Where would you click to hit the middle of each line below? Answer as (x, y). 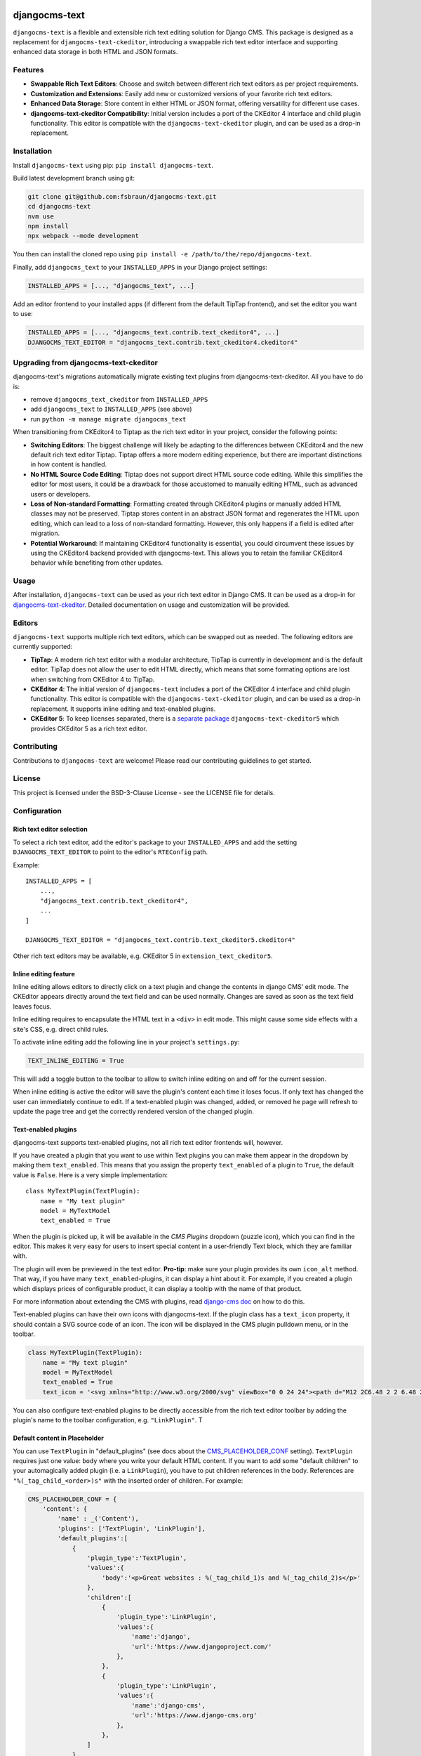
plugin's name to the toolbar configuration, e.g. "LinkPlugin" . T (108, 1420)
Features (28, 70)
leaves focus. (32, 1006)
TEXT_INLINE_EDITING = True (76, 1061)
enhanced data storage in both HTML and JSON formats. (95, 52)
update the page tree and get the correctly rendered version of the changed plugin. (133, 1112)
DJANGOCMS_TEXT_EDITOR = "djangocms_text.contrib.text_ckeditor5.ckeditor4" (161, 940)
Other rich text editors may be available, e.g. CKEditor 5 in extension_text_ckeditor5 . (143, 956)
